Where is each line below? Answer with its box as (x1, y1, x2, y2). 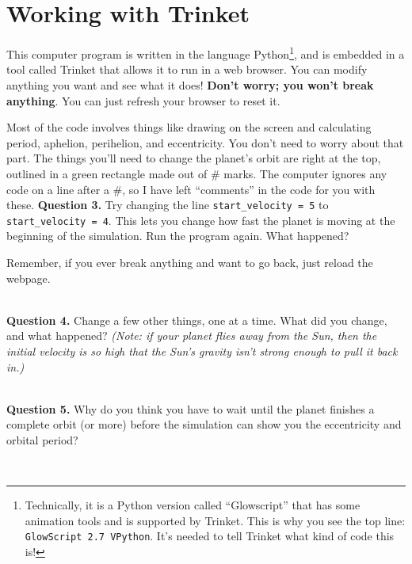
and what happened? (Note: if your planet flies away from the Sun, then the (6, 327, 377, 344)
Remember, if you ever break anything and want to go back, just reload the (6, 254, 373, 271)
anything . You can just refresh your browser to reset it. (6, 92, 280, 109)
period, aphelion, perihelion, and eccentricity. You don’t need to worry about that (6, 134, 404, 151)
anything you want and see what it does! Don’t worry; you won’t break (6, 76, 374, 93)
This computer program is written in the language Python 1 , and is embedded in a (6, 44, 405, 62)
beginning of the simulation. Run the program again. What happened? (6, 227, 349, 244)
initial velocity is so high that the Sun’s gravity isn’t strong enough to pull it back (6, 343, 398, 359)
